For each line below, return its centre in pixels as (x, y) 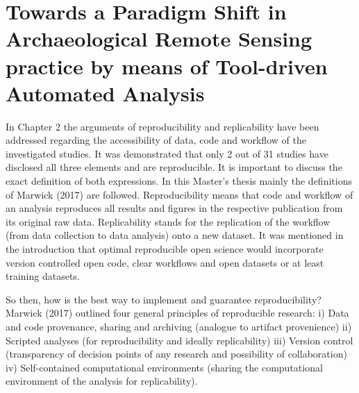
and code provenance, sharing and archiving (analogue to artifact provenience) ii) (179, 326)
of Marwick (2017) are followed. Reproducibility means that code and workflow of (179, 194)
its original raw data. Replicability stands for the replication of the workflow (168, 221)
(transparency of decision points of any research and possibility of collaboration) (176, 354)
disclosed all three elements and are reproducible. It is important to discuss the (174, 167)
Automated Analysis (105, 93)
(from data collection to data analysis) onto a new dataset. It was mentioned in (175, 235)
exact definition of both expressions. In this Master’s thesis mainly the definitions (179, 181)
